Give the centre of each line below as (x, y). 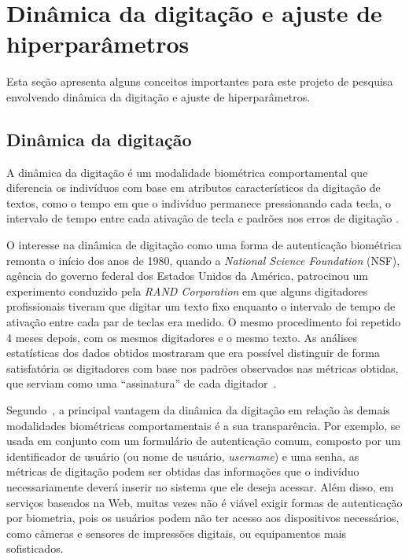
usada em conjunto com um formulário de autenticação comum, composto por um (204, 441)
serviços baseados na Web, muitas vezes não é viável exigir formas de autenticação (204, 502)
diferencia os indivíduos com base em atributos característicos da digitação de (193, 188)
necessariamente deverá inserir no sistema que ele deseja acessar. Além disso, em (200, 486)
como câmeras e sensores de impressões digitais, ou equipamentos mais (177, 533)
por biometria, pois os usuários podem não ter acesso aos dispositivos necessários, (203, 518)
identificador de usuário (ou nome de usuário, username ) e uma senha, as (183, 456)
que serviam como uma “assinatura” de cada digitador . (142, 383)
